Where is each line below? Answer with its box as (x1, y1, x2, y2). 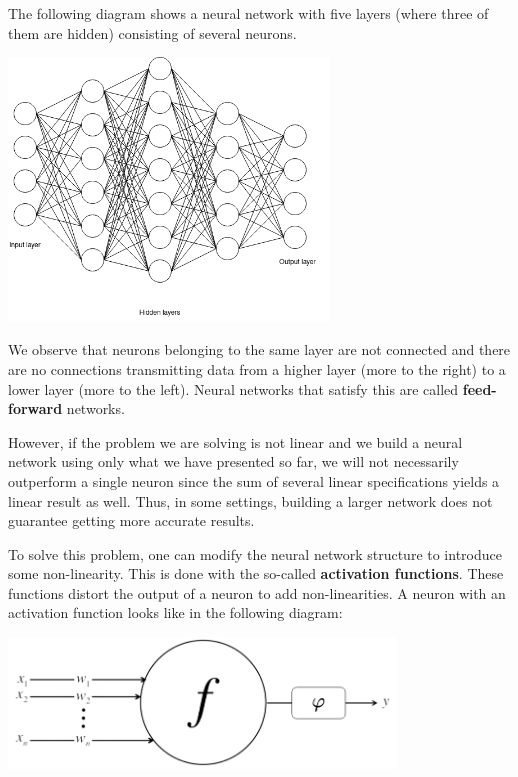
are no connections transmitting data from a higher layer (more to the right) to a (8, 358, 506, 379)
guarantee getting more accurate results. (8, 510, 255, 531)
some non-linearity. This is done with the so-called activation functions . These (8, 563, 504, 584)
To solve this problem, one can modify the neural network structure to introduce (8, 543, 502, 564)
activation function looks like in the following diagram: (8, 602, 343, 623)
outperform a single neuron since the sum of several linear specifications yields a (8, 470, 500, 491)
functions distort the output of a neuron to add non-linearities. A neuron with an (8, 582, 506, 603)
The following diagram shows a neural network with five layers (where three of (8, 3, 489, 23)
